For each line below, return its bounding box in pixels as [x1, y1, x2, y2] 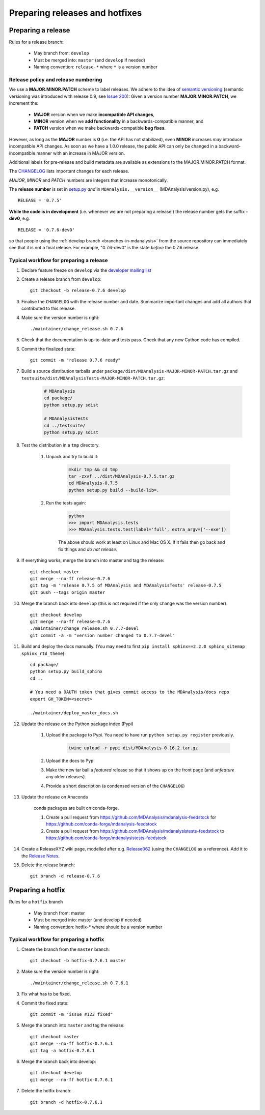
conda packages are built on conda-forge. [33, 805, 119, 811]
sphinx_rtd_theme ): [21, 650, 66, 656]
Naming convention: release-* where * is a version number [33, 64, 158, 70]
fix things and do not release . [58, 546, 117, 552]
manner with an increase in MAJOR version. [36, 150, 125, 156]
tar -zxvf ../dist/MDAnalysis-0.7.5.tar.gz [68, 473, 175, 479]
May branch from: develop [33, 50, 89, 56]
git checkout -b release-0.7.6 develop [30, 288, 126, 293]
